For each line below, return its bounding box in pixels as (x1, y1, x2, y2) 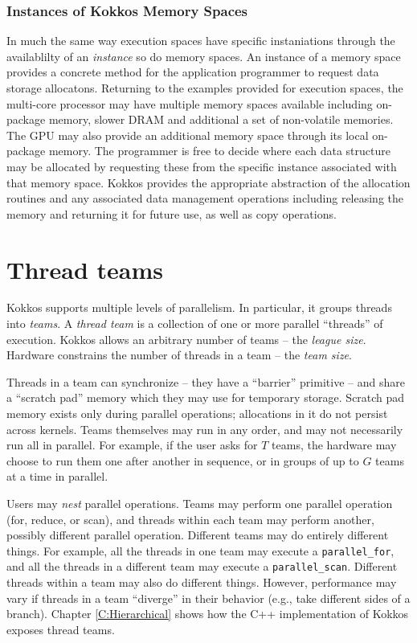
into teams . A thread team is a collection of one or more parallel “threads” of (6, 315, 383, 332)
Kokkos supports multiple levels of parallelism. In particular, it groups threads (6, 299, 392, 316)
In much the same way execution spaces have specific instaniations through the (6, 32, 395, 49)
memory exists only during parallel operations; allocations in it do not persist (6, 405, 388, 422)
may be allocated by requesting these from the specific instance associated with (6, 158, 397, 174)
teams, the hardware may (272, 436, 397, 453)
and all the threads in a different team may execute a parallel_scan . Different (6, 558, 398, 575)
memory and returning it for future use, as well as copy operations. (6, 205, 337, 222)
